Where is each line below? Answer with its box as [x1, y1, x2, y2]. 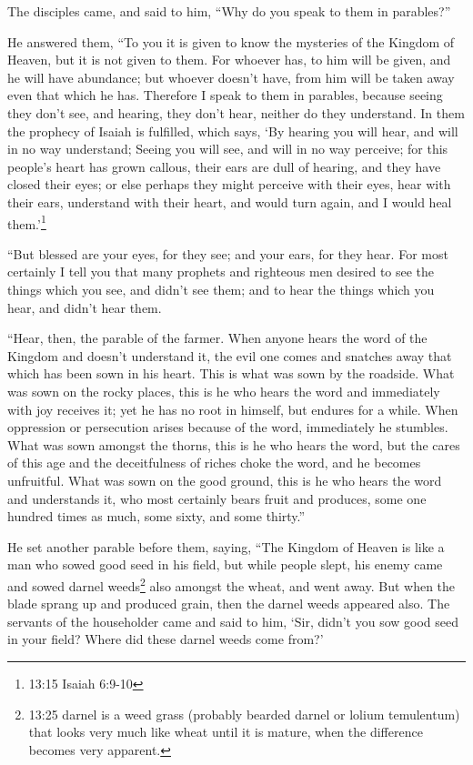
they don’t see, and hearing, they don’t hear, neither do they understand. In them [7, 103, 465, 122]
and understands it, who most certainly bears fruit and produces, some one [7, 488, 427, 508]
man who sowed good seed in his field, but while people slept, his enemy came [7, 555, 443, 574]
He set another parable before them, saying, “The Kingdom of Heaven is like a [7, 537, 445, 556]
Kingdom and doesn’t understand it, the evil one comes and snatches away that [7, 346, 452, 365]
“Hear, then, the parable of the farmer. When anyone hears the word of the [7, 328, 428, 347]
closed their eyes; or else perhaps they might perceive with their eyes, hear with [7, 175, 451, 194]
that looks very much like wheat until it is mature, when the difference [28, 722, 423, 741]
